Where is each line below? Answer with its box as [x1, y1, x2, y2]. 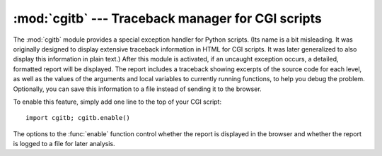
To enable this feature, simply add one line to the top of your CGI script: [13, 97, 222, 106]
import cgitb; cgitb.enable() [25, 114, 131, 122]
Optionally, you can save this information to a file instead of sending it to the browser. [13, 85, 262, 93]
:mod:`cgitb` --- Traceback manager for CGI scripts [13, 11, 322, 26]
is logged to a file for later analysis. [13, 140, 115, 148]
